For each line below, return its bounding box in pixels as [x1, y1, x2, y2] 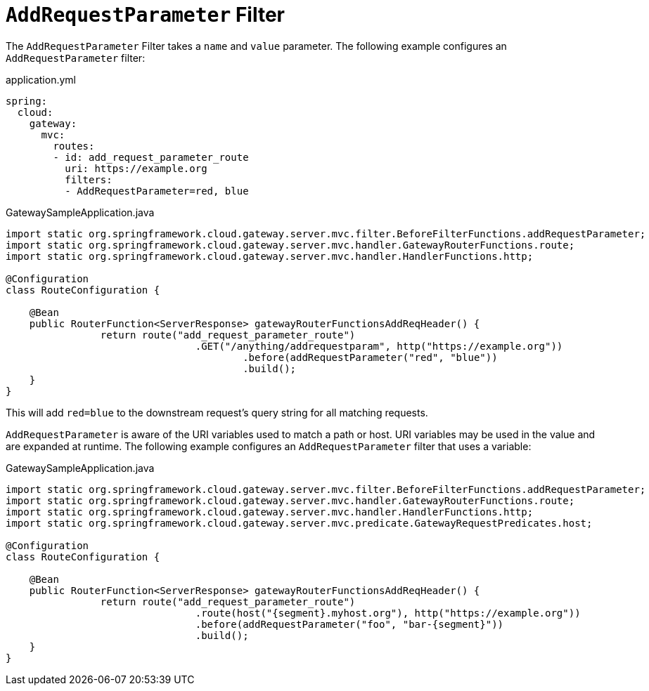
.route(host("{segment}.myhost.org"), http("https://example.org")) [195, 607, 581, 619]
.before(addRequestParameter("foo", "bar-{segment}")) [195, 618, 504, 630]
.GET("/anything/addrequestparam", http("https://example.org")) [195, 340, 563, 352]
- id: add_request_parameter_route [53, 151, 249, 163]
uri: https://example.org [65, 162, 207, 174]
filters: [65, 173, 113, 185]
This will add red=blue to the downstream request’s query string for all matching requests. [6, 406, 428, 419]
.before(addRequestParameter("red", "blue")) [243, 351, 498, 363]
